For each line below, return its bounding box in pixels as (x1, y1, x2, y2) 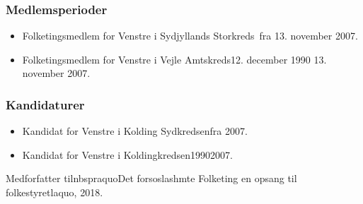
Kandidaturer (6, 95, 85, 113)
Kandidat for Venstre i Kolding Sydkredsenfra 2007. (22, 124, 248, 138)
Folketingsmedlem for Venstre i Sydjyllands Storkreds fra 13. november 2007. (22, 28, 358, 43)
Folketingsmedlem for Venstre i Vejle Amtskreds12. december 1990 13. (22, 52, 327, 66)
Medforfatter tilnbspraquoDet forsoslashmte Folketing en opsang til (6, 171, 297, 186)
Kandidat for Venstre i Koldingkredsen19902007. (22, 147, 233, 162)
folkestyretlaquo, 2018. (6, 185, 103, 199)
